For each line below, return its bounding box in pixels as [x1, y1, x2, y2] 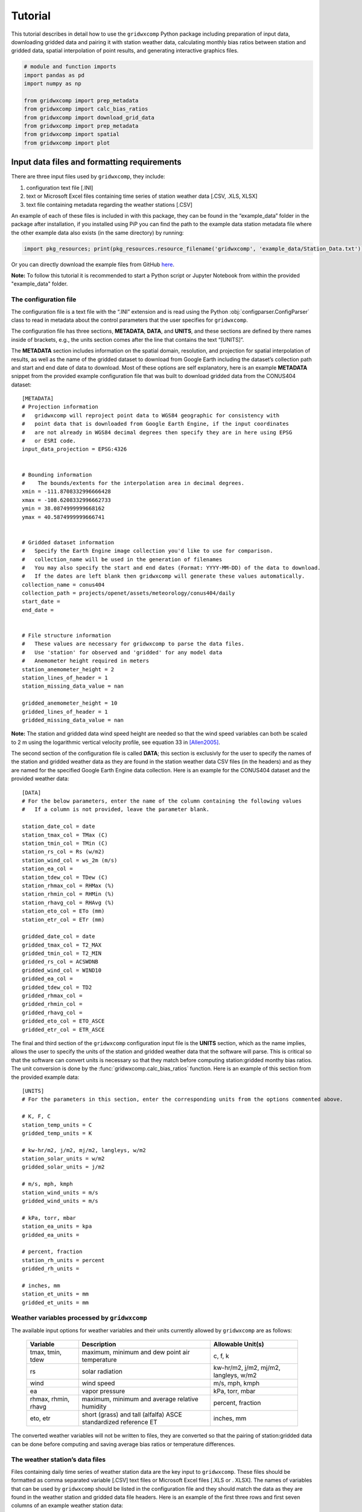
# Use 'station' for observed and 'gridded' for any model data [22, 649, 223, 656]
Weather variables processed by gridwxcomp [11, 1314, 147, 1322]
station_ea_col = [22, 865, 73, 872]
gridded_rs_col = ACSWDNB [22, 959, 99, 965]
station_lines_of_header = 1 [22, 674, 108, 681]
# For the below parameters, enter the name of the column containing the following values [22, 798, 302, 804]
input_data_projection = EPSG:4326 [22, 446, 127, 453]
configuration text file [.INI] [26, 184, 94, 191]
